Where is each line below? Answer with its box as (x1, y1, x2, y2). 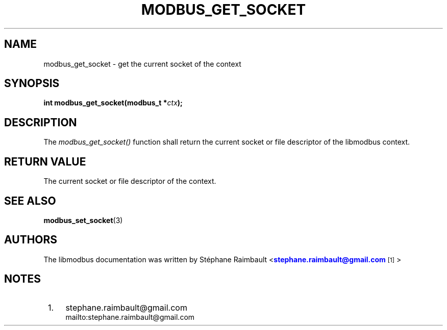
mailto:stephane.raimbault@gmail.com (65, 312, 195, 321)
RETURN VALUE (4, 155, 86, 168)
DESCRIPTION (4, 116, 77, 129)
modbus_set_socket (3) (43, 215, 123, 225)
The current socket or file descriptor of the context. (43, 177, 216, 186)
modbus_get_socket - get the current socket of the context (43, 59, 241, 68)
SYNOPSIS (4, 77, 60, 90)
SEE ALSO (4, 194, 56, 207)
